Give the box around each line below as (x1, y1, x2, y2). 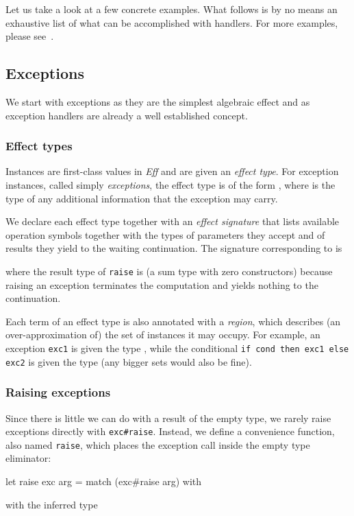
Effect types (5, 137, 73, 154)
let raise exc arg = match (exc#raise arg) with (5, 474, 202, 489)
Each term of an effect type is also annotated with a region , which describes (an (5, 314, 341, 328)
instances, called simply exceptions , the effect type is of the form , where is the (5, 177, 336, 191)
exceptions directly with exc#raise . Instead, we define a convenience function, (5, 424, 335, 438)
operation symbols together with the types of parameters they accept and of (5, 227, 325, 242)
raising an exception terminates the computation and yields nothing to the (5, 277, 318, 292)
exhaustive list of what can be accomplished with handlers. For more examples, (5, 15, 338, 30)
